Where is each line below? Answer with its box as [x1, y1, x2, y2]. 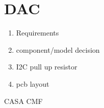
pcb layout [16, 78, 49, 89]
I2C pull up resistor [16, 61, 77, 72]
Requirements [16, 27, 59, 38]
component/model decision [16, 44, 100, 55]
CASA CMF [4, 95, 43, 106]
